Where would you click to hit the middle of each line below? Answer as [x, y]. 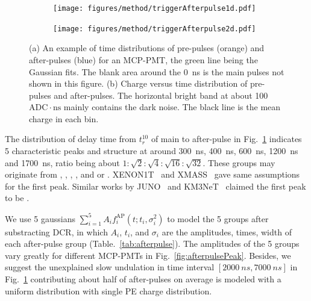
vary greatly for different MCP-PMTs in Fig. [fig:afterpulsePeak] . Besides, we [148, 255]
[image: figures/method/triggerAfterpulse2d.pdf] [155, 29]
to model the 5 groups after [218, 218]
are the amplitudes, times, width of [227, 231]
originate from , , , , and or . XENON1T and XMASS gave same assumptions [152, 174]
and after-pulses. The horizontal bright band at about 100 [161, 95]
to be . [17, 198]
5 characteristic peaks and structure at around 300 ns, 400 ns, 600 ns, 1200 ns [152, 151]
